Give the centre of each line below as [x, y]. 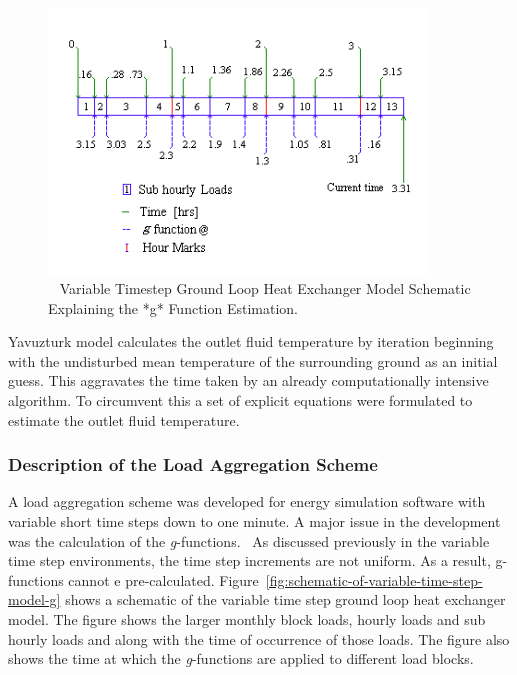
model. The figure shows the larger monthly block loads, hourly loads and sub [247, 618]
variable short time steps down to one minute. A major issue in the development [254, 520]
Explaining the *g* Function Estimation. [173, 307]
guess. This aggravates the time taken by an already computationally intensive [248, 380]
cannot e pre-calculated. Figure [163, 579]
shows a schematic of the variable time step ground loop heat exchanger [285, 599]
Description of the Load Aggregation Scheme [193, 464]
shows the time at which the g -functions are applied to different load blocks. [241, 658]
